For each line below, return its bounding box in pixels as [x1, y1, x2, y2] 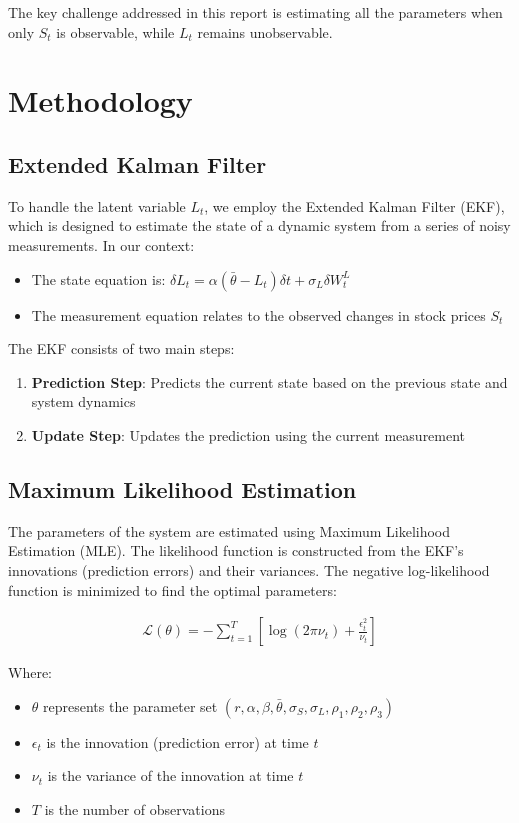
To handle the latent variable [8, 195, 186, 216]
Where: [8, 662, 52, 683]
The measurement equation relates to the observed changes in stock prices [31, 304, 486, 325]
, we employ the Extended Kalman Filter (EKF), [204, 195, 505, 216]
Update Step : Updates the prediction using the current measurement [31, 424, 466, 445]
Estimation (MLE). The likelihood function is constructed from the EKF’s [8, 540, 464, 561]
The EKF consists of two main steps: [8, 338, 235, 359]
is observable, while [56, 21, 175, 42]
